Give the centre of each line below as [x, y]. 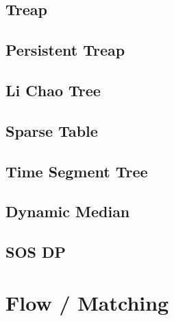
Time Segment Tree [77, 171]
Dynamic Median [68, 211]
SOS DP [36, 252]
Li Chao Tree [53, 90]
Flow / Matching [87, 302]
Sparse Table [52, 130]
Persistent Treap [65, 50]
